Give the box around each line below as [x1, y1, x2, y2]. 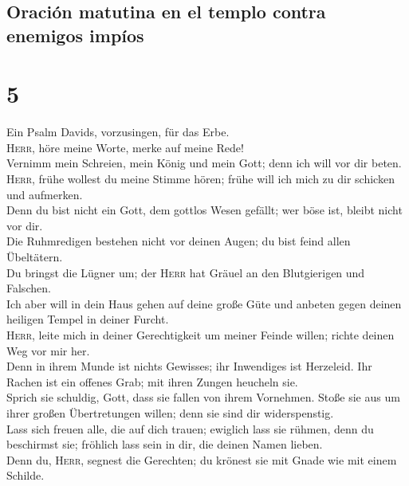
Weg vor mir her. [6, 342, 90, 359]
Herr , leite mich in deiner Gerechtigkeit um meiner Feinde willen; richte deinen [6, 327, 395, 343]
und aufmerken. [6, 186, 83, 202]
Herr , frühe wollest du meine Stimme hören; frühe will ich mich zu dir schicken [6, 170, 395, 187]
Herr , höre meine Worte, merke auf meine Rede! [6, 139, 244, 155]
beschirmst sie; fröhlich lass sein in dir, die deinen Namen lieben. [6, 436, 323, 453]
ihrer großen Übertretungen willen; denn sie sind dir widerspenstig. [6, 404, 334, 421]
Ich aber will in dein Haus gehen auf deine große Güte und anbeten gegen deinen [6, 295, 402, 312]
